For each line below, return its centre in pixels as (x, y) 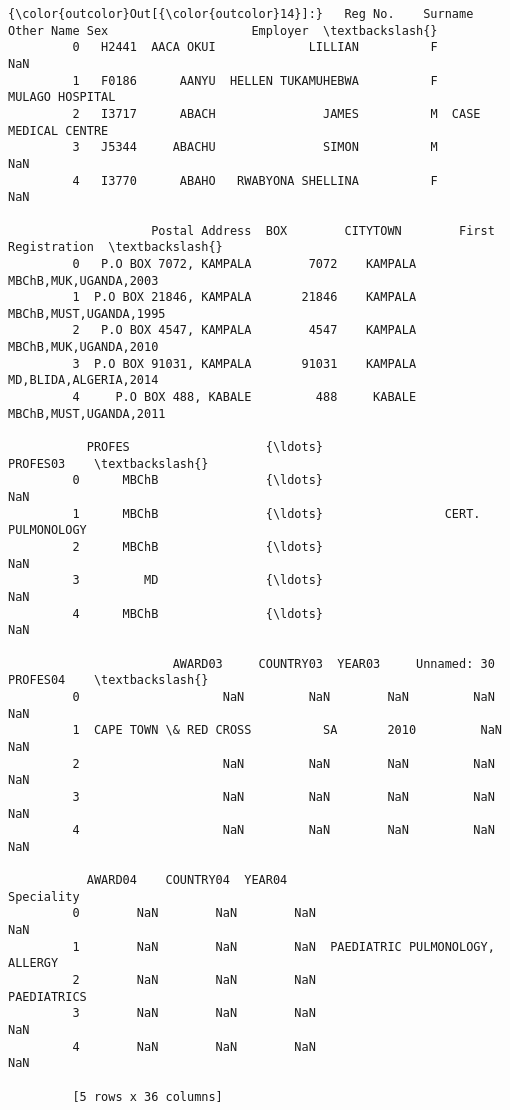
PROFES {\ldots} (204, 447)
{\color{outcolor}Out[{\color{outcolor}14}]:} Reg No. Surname (241, 14)
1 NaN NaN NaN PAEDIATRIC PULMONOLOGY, (283, 946)
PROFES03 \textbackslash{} (108, 463)
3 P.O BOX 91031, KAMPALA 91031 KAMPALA (244, 363)
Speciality (44, 896)
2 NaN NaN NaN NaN (283, 763)
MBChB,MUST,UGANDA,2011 (87, 413)
